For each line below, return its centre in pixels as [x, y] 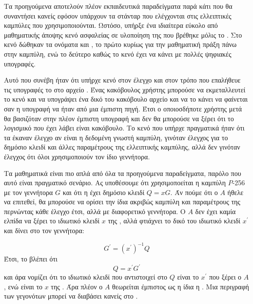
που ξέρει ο [225, 277]
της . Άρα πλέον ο [77, 286]
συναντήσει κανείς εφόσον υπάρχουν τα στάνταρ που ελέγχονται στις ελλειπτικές [118, 15]
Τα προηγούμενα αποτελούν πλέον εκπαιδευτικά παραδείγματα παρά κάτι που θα [118, 6]
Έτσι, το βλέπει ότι [31, 259]
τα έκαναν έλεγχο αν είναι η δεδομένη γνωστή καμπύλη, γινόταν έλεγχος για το [116, 137]
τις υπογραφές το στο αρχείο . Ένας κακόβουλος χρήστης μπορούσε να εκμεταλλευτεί [125, 89]
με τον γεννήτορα [29, 192]
